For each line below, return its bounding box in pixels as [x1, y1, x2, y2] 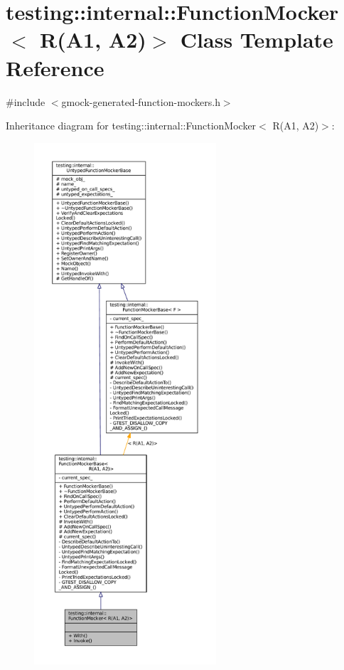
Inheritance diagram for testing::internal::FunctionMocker [6, 118, 257, 133]
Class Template [180, 25, 333, 54]
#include [6, 94, 45, 109]
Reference [6, 53, 104, 82]
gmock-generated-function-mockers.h [61, 94, 220, 109]
